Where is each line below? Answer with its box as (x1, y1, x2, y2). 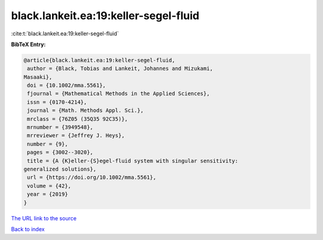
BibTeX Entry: (11, 41, 46, 48)
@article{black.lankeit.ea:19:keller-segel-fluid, (23, 57, 176, 63)
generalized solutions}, (23, 166, 97, 172)
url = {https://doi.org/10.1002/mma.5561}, (27, 174, 157, 181)
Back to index (11, 225, 45, 233)
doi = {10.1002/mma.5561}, (27, 82, 106, 89)
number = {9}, (27, 141, 68, 147)
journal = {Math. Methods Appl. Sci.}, (27, 107, 144, 114)
